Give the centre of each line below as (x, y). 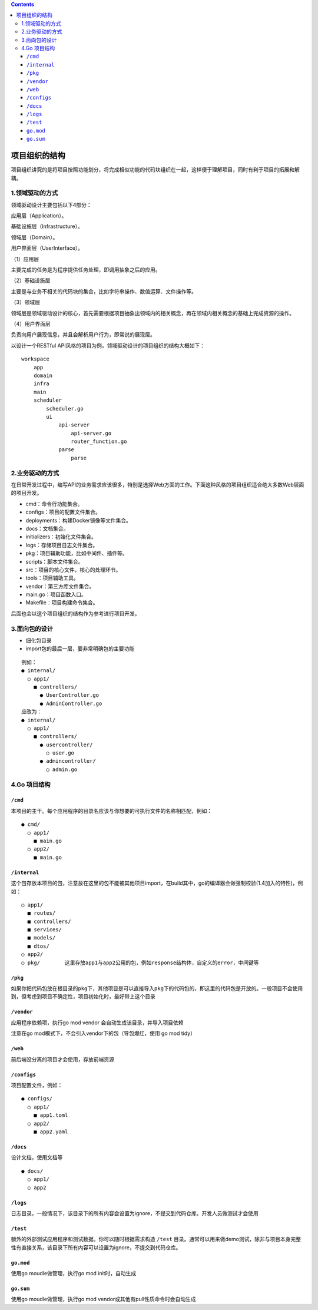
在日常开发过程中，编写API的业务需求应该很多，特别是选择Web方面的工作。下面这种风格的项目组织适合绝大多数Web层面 (158, 484)
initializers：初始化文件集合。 (61, 537)
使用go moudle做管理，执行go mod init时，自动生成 (74, 1273)
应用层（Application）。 (39, 216)
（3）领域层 (26, 302)
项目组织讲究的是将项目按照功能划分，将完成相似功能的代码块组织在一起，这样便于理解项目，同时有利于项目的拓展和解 (155, 170)
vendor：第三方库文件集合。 (60, 586)
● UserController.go (69, 695)
